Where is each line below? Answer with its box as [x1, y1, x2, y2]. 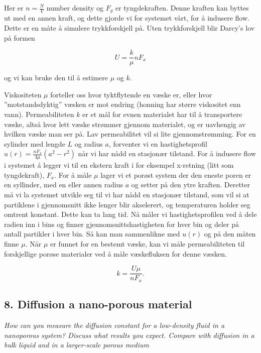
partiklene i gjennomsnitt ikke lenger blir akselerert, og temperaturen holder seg [4, 199, 250, 209]
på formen [4, 32, 35, 43]
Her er [4, 3, 24, 13]
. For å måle [54, 169, 92, 180]
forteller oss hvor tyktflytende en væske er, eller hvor [50, 89, 212, 99]
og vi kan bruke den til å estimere [4, 72, 108, 83]
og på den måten [204, 228, 256, 239]
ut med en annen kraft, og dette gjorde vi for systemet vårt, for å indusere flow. [4, 13, 249, 23]
